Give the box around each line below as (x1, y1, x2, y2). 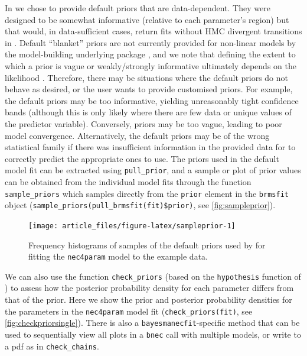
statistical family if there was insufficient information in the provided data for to (5, 141, 296, 153)
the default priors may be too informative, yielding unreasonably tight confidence (5, 94, 299, 106)
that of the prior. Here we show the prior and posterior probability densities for (5, 293, 292, 306)
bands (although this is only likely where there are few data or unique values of (5, 106, 292, 118)
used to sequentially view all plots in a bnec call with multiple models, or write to (5, 328, 301, 340)
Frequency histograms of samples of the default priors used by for (28, 238, 266, 251)
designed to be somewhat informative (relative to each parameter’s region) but (5, 13, 289, 25)
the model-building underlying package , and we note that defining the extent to (5, 48, 296, 60)
